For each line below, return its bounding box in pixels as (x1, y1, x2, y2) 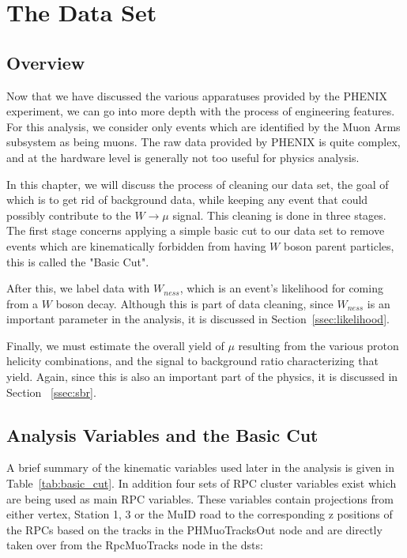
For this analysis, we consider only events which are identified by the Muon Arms (6, 118, 401, 134)
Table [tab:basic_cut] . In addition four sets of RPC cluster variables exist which (6, 475, 397, 492)
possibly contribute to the (6, 206, 131, 223)
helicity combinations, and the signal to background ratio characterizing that (6, 353, 379, 369)
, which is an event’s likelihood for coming (179, 280, 383, 296)
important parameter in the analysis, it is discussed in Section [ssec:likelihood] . (6, 311, 390, 327)
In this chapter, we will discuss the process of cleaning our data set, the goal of (6, 175, 389, 192)
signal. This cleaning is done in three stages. (172, 206, 386, 223)
